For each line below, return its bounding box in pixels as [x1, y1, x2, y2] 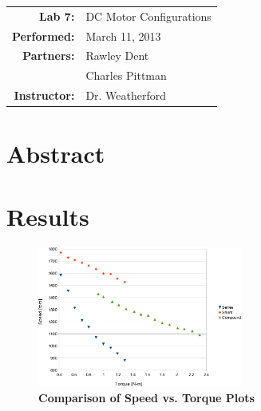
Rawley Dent [85, 47, 149, 64]
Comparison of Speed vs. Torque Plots [38, 389, 255, 405]
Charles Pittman [85, 67, 167, 84]
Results [6, 200, 89, 232]
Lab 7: [39, 7, 75, 24]
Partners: [22, 47, 75, 64]
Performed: [12, 27, 75, 44]
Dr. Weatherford [85, 87, 167, 104]
